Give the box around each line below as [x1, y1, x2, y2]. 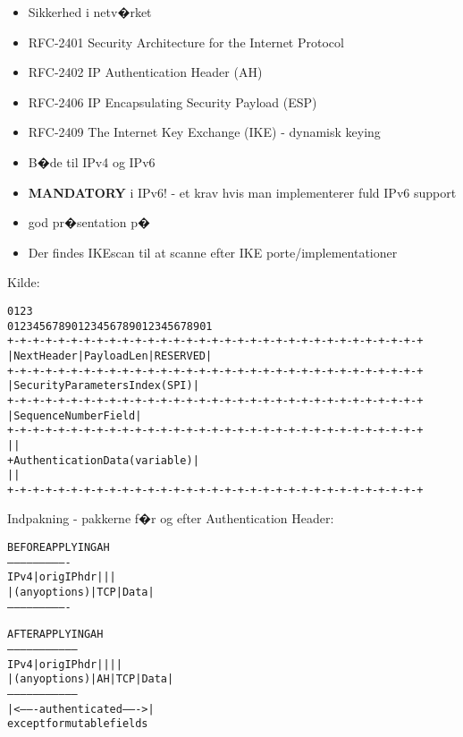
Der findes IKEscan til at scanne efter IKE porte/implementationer [28, 242, 398, 261]
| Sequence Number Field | [7, 409, 142, 422]
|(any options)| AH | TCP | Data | [7, 673, 174, 686]
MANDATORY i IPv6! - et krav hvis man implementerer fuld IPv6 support [28, 182, 457, 201]
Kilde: [7, 273, 40, 292]
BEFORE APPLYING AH [7, 541, 110, 555]
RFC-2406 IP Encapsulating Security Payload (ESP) [28, 92, 317, 111]
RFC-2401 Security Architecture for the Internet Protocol [28, 32, 344, 51]
